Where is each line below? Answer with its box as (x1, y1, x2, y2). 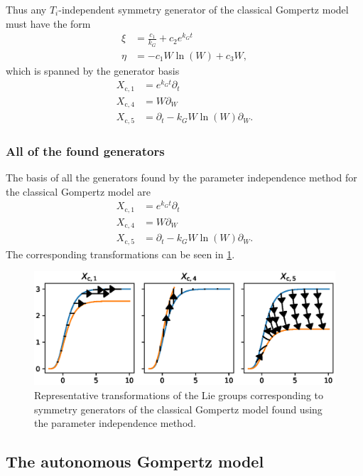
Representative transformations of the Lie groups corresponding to (34, 388, 324, 403)
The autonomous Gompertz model (6, 450, 264, 472)
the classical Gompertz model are (6, 184, 151, 199)
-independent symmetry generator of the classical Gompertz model (58, 2, 349, 16)
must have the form (6, 16, 91, 31)
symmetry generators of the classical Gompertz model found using (34, 401, 323, 416)
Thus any (6, 2, 47, 16)
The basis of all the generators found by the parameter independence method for (6, 169, 357, 184)
